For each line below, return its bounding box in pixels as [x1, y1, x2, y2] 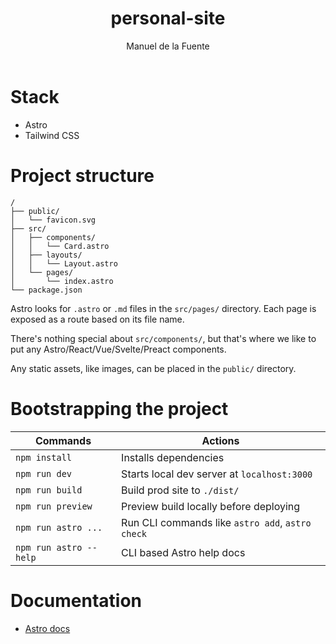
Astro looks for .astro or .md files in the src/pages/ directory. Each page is [10, 302, 317, 314]
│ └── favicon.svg [10, 215, 97, 225]
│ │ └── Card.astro [10, 241, 110, 251]
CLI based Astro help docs [121, 545, 246, 559]
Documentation [10, 589, 143, 612]
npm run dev [15, 468, 73, 479]
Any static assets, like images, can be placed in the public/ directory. [10, 362, 297, 374]
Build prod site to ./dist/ [121, 483, 240, 497]
